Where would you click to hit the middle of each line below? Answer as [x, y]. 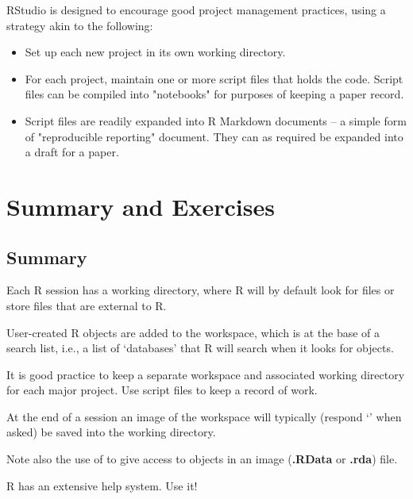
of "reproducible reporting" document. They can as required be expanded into [214, 136]
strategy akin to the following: [80, 25]
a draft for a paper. [72, 152]
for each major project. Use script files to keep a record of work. [162, 390]
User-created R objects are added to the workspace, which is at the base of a [193, 332]
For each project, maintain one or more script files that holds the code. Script [214, 78]
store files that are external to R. [87, 305]
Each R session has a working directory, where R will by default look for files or [201, 290]
